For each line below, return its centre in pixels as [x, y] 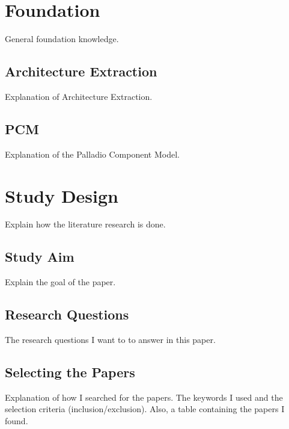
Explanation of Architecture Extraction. [79, 96]
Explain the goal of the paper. [60, 282]
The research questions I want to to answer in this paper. [110, 340]
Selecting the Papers [70, 372]
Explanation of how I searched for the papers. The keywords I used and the [144, 397]
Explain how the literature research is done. [85, 224]
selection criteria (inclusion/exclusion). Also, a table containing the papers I [145, 409]
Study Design [62, 195]
